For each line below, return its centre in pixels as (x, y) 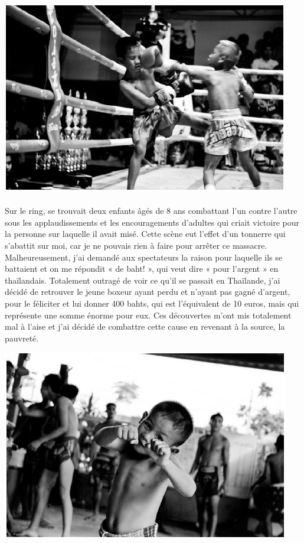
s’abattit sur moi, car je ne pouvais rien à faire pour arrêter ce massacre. (136, 245)
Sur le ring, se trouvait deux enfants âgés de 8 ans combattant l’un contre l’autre (151, 211)
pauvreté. (22, 338)
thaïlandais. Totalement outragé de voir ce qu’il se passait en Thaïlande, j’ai (143, 280)
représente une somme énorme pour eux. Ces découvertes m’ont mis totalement (148, 315)
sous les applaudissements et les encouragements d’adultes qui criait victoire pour (152, 222)
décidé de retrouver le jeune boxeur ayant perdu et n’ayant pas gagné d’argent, (148, 292)
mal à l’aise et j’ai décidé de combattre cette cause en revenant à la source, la (145, 326)
